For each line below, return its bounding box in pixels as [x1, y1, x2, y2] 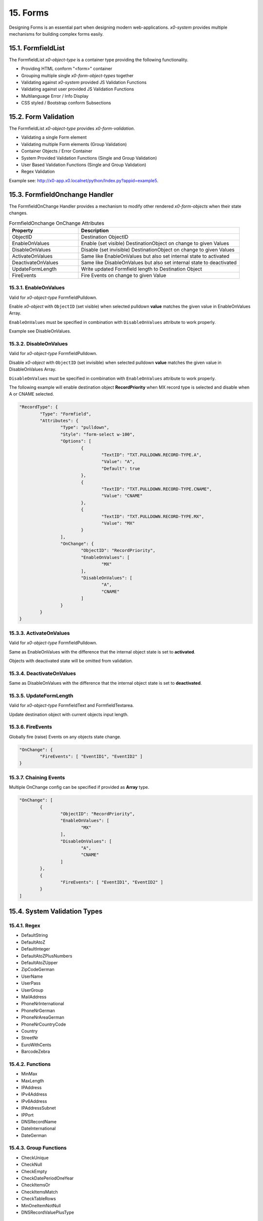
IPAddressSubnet [21, 1105, 56, 1111]
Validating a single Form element [21, 134, 87, 140]
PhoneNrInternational [21, 1001, 64, 1007]
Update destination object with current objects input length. [9, 711, 129, 717]
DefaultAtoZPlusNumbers [21, 953, 73, 959]
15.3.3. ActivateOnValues [9, 630, 70, 636]
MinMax [21, 1071, 38, 1077]
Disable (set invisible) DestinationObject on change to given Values [81, 246, 235, 253]
